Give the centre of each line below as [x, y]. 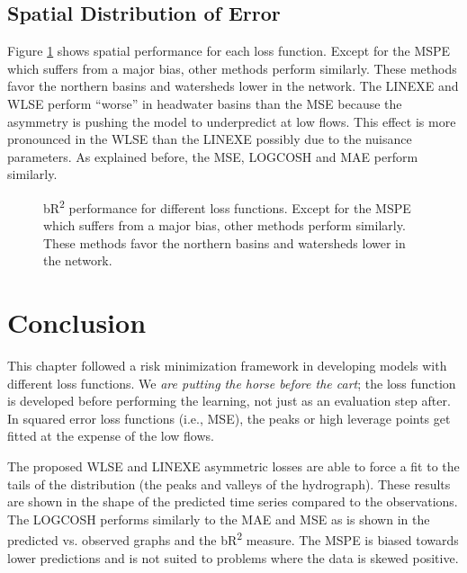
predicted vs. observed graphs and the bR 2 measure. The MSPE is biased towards [233, 539]
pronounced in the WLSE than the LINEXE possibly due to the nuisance [210, 139]
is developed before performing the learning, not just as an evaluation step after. [229, 401]
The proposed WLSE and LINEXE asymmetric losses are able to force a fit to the [233, 466]
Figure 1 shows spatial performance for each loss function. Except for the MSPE [229, 51]
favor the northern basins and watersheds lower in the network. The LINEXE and [233, 86]
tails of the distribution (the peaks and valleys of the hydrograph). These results [229, 483]
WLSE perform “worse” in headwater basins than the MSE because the [205, 103]
